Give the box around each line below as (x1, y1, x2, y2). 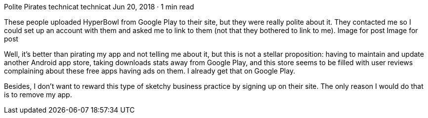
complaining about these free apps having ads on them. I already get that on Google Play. (4, 67, 296, 75)
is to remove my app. (4, 90, 72, 99)
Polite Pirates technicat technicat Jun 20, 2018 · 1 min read (4, 2, 194, 11)
